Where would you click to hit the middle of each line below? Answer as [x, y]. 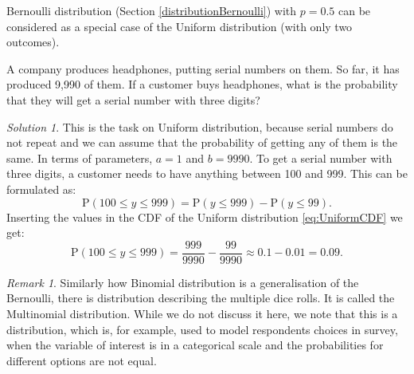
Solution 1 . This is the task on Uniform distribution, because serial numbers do [200, 126]
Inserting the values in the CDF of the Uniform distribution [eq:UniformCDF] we [205, 217]
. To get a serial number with [321, 157]
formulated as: [41, 189]
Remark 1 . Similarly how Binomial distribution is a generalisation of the [183, 282]
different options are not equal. [82, 360]
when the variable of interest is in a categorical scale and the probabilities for [195, 345]
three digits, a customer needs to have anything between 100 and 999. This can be [207, 173]
